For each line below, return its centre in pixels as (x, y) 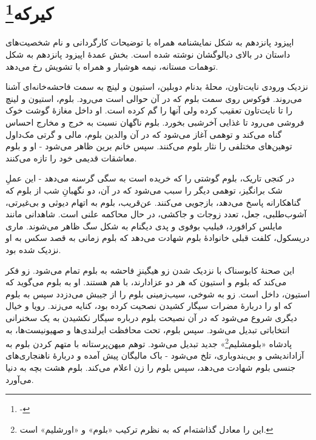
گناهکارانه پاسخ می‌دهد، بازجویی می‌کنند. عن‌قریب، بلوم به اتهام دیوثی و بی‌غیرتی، (153, 202)
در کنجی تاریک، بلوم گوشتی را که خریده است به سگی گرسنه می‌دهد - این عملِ (150, 178)
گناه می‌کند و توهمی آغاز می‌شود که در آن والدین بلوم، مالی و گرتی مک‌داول (144, 134)
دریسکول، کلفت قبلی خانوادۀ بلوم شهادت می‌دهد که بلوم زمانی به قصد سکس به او (158, 238)
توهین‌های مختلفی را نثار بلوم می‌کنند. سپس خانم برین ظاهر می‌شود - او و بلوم (149, 146)
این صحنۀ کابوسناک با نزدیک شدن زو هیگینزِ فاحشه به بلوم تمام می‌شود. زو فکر (150, 270)
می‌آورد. (20, 379)
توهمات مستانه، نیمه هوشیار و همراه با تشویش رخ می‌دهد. (112, 66)
